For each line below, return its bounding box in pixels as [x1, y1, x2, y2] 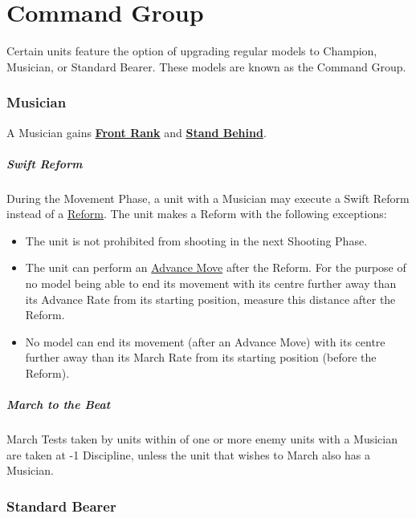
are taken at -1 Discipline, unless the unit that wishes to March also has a [6, 446, 371, 463]
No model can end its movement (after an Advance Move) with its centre [25, 333, 385, 350]
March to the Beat [6, 396, 111, 413]
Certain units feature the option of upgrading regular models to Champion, [6, 42, 377, 59]
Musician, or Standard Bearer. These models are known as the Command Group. [6, 58, 406, 75]
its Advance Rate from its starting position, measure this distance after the [25, 290, 396, 307]
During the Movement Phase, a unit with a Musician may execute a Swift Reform [6, 189, 410, 206]
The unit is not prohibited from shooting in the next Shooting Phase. [25, 232, 368, 249]
